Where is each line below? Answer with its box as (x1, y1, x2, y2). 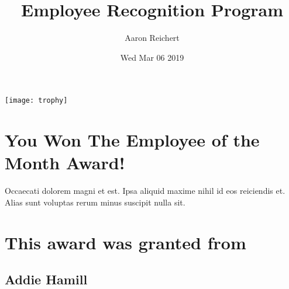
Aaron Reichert (125, 32, 180, 44)
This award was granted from (5, 230, 246, 254)
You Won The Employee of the (5, 128, 260, 152)
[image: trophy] (5, 96, 68, 105)
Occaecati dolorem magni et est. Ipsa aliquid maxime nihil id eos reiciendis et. (5, 184, 285, 197)
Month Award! (5, 151, 125, 175)
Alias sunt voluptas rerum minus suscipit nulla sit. (5, 196, 185, 208)
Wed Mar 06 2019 (120, 51, 184, 63)
